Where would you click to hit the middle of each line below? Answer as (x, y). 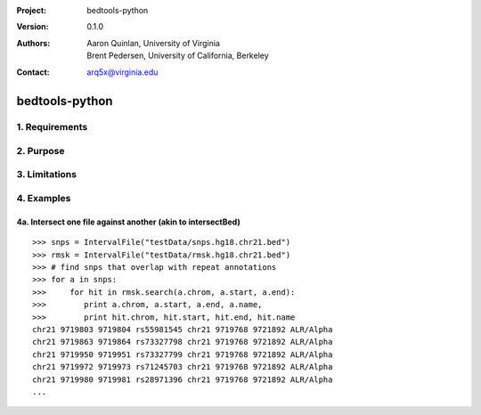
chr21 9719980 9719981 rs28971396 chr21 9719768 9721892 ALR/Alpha (183, 379)
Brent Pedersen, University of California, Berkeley (178, 56)
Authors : (33, 43)
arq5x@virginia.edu (122, 72)
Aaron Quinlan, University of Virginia (153, 43)
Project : (32, 10)
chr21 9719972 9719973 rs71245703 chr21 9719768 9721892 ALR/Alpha (183, 367)
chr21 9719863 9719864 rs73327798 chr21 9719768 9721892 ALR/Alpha (183, 342)
